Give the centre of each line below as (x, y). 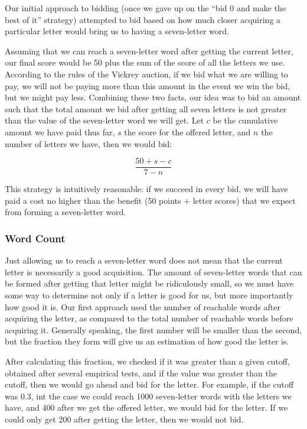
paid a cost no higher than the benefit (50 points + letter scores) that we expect (150, 200)
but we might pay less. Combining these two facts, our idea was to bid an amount (153, 97)
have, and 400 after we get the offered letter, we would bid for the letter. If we (146, 407)
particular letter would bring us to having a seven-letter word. (117, 31)
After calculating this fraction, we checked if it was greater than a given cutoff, (147, 361)
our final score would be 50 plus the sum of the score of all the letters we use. (145, 62)
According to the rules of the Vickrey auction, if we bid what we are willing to (147, 74)
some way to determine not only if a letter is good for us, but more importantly (149, 295)
